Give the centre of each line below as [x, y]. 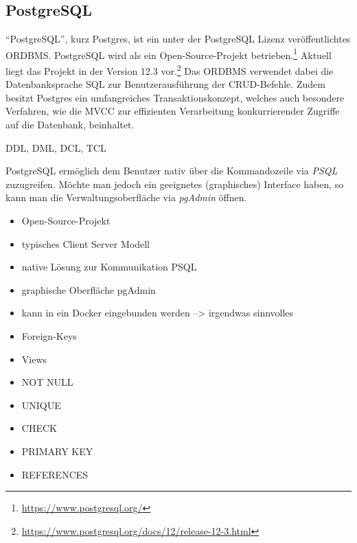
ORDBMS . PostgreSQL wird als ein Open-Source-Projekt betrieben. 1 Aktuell [169, 54]
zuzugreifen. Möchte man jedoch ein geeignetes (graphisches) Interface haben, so [175, 184]
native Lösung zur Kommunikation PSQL [109, 267]
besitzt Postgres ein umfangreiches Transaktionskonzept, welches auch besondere [175, 97]
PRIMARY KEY [57, 451]
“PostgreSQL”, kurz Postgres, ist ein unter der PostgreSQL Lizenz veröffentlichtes [178, 39]
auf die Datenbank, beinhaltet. [70, 125]
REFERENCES [55, 474]
